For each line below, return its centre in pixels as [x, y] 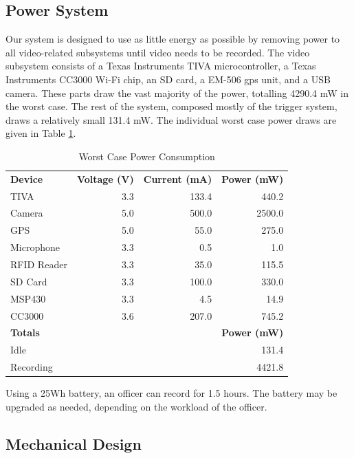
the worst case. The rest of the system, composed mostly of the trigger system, [172, 106]
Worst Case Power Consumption [147, 156]
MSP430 [28, 298]
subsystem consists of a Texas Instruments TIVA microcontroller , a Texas [161, 66]
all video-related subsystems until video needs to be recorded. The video [158, 52]
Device [27, 178]
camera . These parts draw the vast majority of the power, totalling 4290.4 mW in [177, 92]
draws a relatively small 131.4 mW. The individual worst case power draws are [171, 119]
